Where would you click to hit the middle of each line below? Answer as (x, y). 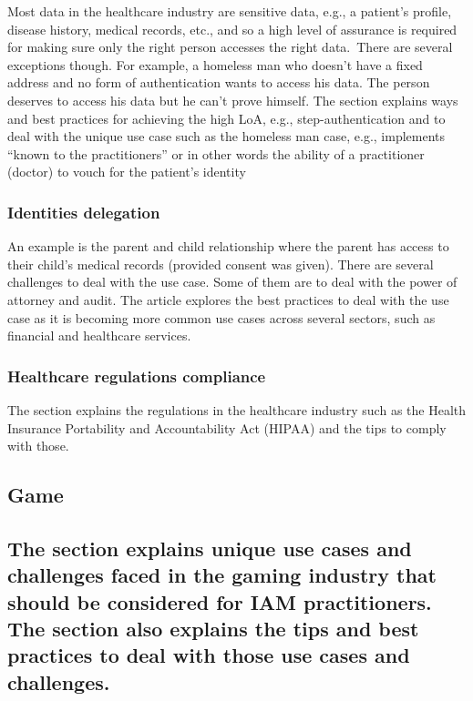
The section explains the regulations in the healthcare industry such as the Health (237, 409)
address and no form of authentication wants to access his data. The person (219, 82)
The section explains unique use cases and (210, 548)
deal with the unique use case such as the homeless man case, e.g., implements (226, 136)
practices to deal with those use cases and (209, 655)
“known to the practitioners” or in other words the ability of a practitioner (216, 153)
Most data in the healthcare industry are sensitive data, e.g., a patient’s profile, (230, 11)
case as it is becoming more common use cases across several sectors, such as (221, 317)
